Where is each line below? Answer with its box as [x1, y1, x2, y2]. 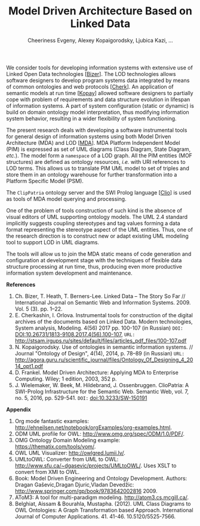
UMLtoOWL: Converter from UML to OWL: [14, 455, 119, 463]
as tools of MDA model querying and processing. [6, 195, 127, 202]
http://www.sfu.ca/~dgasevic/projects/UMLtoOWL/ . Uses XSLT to [14, 462, 177, 469]
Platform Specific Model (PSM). [6, 177, 84, 184]
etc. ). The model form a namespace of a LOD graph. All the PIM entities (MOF [6, 151, 193, 159]
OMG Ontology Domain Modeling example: [14, 436, 121, 443]
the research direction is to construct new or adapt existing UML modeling [6, 232, 189, 239]
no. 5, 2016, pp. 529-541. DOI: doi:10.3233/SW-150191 [14, 394, 147, 402]
